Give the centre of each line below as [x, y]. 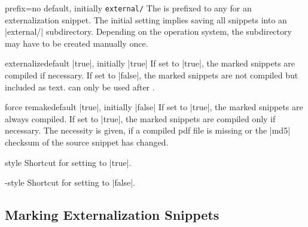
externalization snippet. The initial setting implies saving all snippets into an [146, 19]
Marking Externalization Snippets [112, 215]
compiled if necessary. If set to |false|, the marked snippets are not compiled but [152, 75]
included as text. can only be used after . [80, 87]
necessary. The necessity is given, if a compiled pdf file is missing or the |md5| [148, 130]
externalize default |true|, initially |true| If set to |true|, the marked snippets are [150, 63]
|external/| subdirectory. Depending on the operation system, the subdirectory [148, 31]
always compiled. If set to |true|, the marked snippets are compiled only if [140, 118]
